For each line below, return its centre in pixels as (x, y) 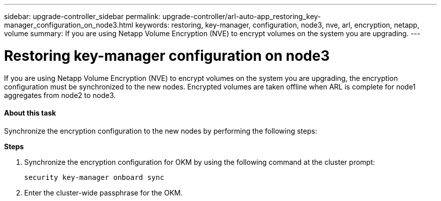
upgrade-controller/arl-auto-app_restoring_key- (242, 16)
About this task (30, 113)
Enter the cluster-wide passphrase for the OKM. (103, 192)
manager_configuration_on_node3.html (69, 25)
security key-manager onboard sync (94, 177)
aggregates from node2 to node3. (60, 95)
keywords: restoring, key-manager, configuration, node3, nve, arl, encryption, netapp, (277, 25)
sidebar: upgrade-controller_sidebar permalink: (82, 16)
